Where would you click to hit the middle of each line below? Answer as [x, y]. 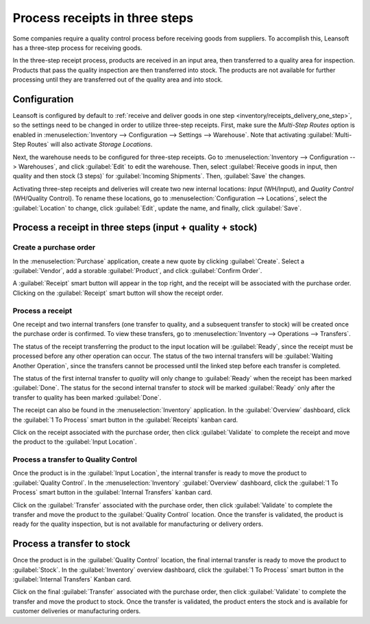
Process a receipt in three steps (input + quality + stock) [135, 227]
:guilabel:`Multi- [330, 134]
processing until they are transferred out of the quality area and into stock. [118, 80]
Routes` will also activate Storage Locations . [90, 145]
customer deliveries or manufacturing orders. [77, 611]
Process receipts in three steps [103, 18]
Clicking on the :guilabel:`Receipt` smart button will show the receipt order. [118, 293]
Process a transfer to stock [71, 544]
